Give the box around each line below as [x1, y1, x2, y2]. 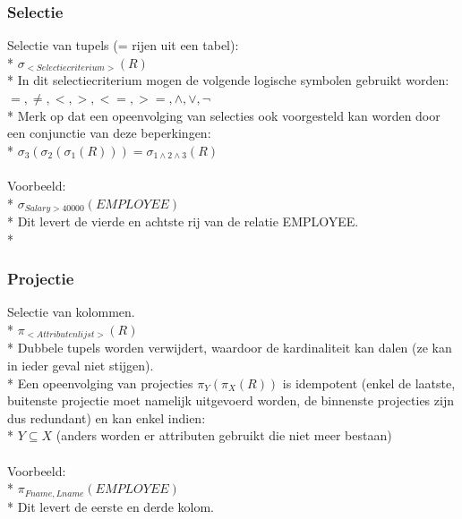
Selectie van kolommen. [7, 302, 135, 321]
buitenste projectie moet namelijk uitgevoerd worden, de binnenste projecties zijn [7, 391, 454, 410]
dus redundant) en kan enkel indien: [7, 408, 206, 427]
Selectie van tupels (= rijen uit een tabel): [7, 36, 239, 55]
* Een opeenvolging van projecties [7, 373, 193, 392]
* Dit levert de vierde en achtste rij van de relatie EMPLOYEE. [7, 212, 359, 231]
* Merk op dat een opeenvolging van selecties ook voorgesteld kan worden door [7, 106, 441, 124]
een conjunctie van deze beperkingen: [7, 123, 211, 142]
